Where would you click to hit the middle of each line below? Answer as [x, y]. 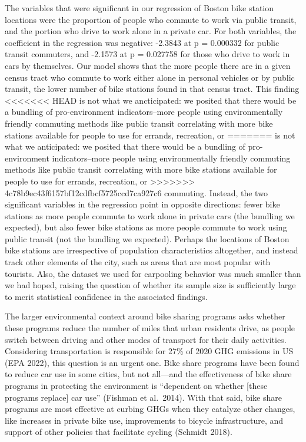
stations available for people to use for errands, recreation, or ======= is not [150, 135]
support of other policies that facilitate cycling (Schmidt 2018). [119, 432]
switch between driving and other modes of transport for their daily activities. [146, 339]
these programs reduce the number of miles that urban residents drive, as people [150, 328]
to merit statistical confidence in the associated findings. [106, 296]
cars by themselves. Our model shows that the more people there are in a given [148, 65]
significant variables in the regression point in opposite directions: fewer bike [142, 204]
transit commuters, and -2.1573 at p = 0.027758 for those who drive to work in [147, 54]
